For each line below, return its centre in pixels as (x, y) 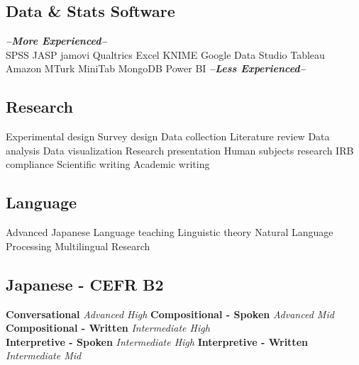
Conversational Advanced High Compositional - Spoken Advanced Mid (170, 314)
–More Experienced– (56, 41)
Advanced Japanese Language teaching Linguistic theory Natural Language (170, 232)
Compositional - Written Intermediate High (108, 328)
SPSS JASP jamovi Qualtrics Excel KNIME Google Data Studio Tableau (165, 54)
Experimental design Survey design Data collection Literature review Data (168, 136)
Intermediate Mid (44, 355)
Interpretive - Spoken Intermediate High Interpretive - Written (157, 341)
